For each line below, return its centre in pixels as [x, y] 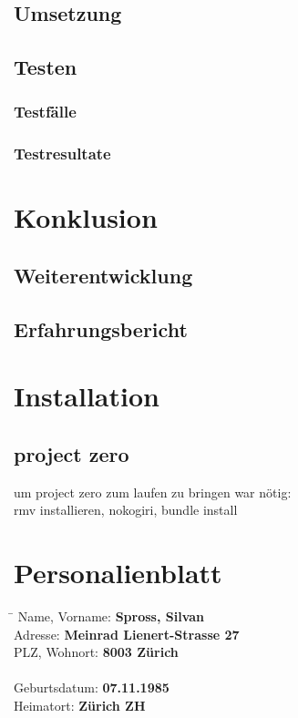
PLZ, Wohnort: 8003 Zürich [96, 652]
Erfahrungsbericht [101, 328]
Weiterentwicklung [103, 276]
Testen [46, 67]
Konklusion [86, 217]
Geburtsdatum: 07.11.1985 [92, 687]
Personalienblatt [118, 573]
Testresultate [62, 154]
